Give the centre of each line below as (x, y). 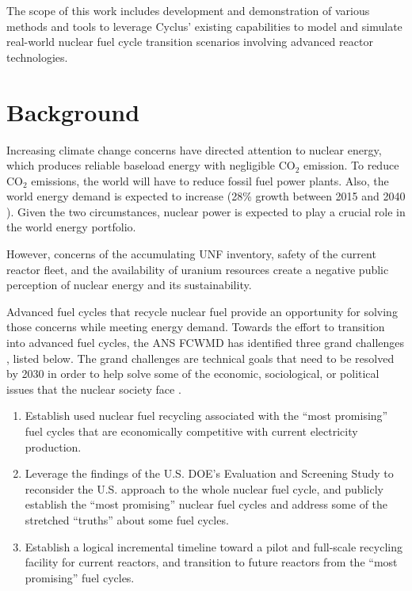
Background (73, 111)
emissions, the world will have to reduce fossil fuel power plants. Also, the (210, 180)
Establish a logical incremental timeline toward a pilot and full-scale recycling (214, 546)
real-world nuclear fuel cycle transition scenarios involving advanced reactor (190, 42)
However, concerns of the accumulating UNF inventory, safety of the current (191, 254)
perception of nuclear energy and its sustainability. (129, 285)
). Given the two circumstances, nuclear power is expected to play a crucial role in (206, 211)
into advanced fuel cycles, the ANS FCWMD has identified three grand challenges (206, 343)
